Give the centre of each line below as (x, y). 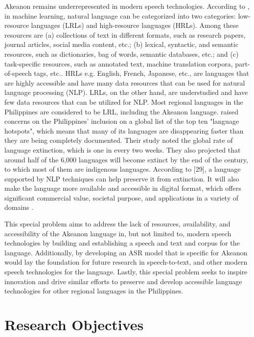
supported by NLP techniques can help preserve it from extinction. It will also (122, 178)
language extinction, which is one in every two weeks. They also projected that (123, 149)
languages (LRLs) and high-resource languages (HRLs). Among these (135, 25)
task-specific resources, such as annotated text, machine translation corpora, (119, 63)
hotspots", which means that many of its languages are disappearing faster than (124, 130)
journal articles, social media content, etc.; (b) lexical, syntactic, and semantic (121, 44)
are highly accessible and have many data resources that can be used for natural (125, 82)
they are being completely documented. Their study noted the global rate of (119, 140)
